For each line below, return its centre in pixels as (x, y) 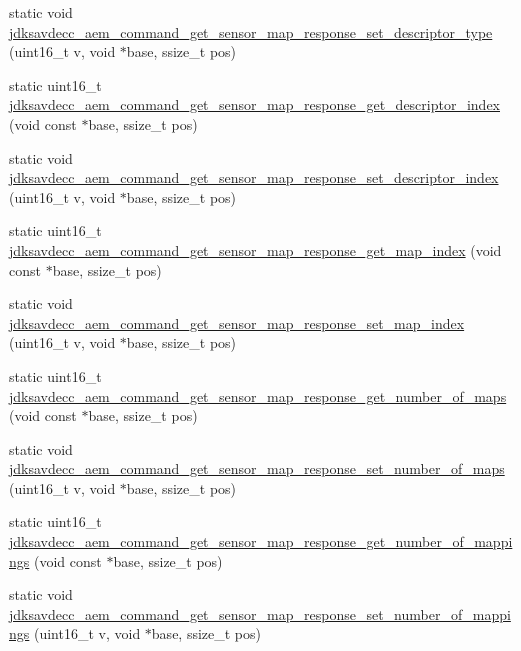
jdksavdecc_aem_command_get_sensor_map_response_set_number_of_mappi (260, 613)
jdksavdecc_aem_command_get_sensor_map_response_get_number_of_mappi (261, 541)
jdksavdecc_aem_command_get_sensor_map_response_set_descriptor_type (251, 31)
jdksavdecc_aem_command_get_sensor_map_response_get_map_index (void (255, 249)
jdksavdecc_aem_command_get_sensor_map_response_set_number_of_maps (257, 468)
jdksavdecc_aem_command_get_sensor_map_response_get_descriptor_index (254, 104)
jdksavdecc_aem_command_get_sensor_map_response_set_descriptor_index (254, 177)
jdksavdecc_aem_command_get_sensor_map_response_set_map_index (237, 322)
